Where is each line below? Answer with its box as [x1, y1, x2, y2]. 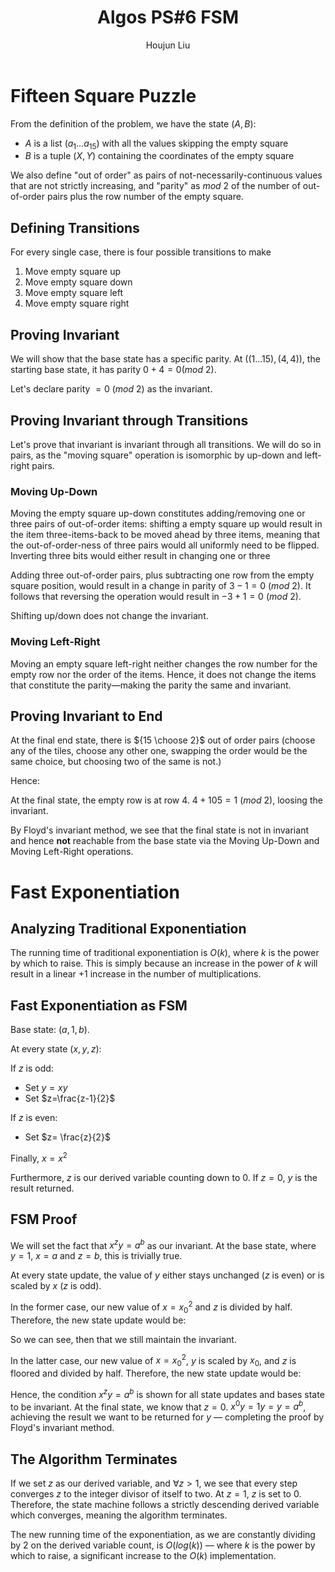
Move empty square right [24, 297, 130, 310]
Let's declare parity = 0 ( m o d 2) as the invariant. [10, 383, 213, 395]
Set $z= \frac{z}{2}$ [24, 1131, 111, 1143]
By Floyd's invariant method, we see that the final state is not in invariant [10, 824, 309, 836]
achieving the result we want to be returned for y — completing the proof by [10, 1411, 325, 1423]
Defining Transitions [10, 219, 140, 236]
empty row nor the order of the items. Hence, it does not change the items [10, 668, 317, 680]
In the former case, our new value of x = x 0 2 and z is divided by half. [10, 1299, 293, 1315]
